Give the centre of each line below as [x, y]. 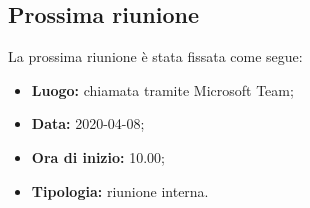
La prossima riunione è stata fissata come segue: [155, 56]
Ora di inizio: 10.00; [98, 156]
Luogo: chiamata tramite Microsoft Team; [162, 89]
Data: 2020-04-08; [88, 123]
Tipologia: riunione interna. [120, 190]
